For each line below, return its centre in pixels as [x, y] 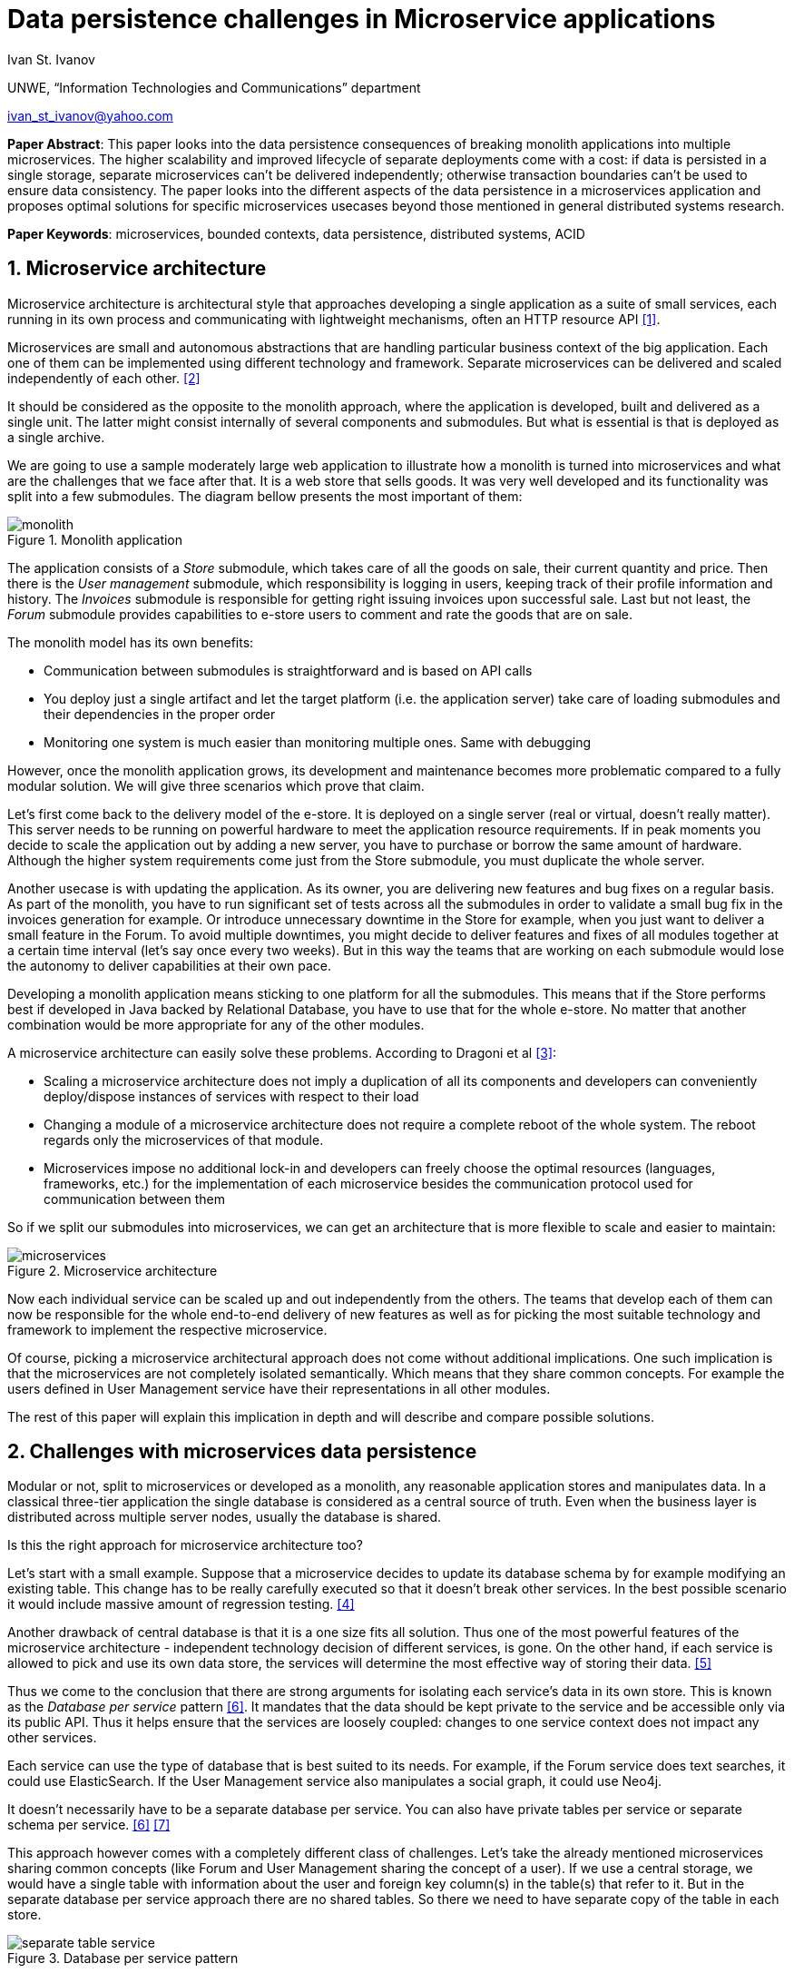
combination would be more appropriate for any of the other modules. [216, 1024]
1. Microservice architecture [137, 269]
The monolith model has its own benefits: [131, 642]
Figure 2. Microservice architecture [113, 1270]
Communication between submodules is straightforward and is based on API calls [288, 670]
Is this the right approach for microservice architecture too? [185, 1545]
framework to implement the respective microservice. [167, 1329]
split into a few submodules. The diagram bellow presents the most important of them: [265, 496]
